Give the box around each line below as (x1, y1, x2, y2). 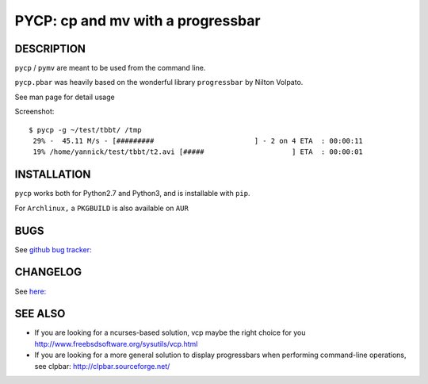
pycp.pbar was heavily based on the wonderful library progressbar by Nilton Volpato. (14, 78, 304, 87)
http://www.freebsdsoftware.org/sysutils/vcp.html (34, 339, 198, 348)
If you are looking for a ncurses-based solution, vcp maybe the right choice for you (34, 328, 306, 337)
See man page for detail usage (14, 92, 115, 102)
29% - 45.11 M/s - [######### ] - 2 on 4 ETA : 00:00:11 (32, 136, 364, 146)
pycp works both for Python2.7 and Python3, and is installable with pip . (14, 189, 250, 198)
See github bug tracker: (14, 244, 92, 254)
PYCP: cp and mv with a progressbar (14, 12, 261, 29)
